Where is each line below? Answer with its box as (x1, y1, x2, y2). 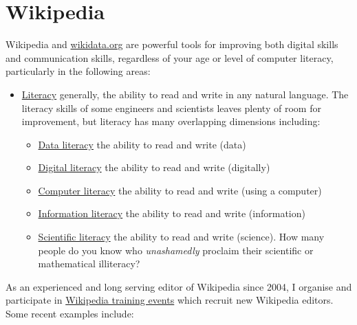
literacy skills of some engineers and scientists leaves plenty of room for (21, 100, 321, 115)
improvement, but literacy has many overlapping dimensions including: (21, 114, 321, 128)
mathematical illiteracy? (38, 256, 140, 271)
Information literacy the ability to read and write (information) (38, 206, 305, 221)
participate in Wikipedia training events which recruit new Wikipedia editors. (6, 293, 334, 307)
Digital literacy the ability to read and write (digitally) (38, 160, 270, 175)
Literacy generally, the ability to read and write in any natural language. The (21, 87, 349, 101)
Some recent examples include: (6, 306, 134, 321)
